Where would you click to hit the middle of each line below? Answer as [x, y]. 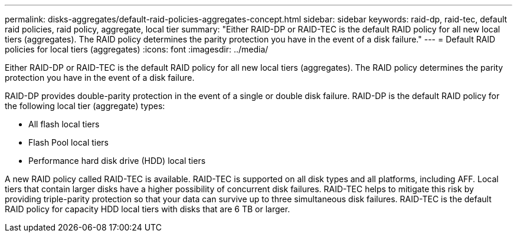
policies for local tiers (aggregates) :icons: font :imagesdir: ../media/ [137, 49]
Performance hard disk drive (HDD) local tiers [117, 161]
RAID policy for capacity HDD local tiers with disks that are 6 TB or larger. [148, 209]
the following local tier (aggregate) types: [85, 106]
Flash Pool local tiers [69, 142]
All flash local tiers [64, 124]
